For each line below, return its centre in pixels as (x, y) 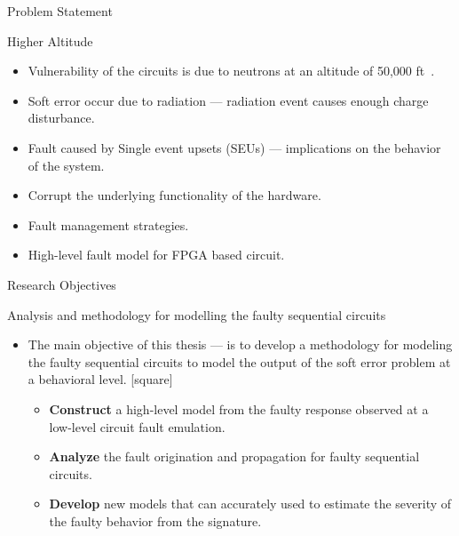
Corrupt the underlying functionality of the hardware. (174, 195)
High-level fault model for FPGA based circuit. (156, 255)
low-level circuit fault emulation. (137, 426)
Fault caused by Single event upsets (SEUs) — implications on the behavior (234, 147)
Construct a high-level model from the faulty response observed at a (239, 408)
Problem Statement (60, 11)
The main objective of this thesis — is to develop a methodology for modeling (240, 344)
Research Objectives (62, 284)
